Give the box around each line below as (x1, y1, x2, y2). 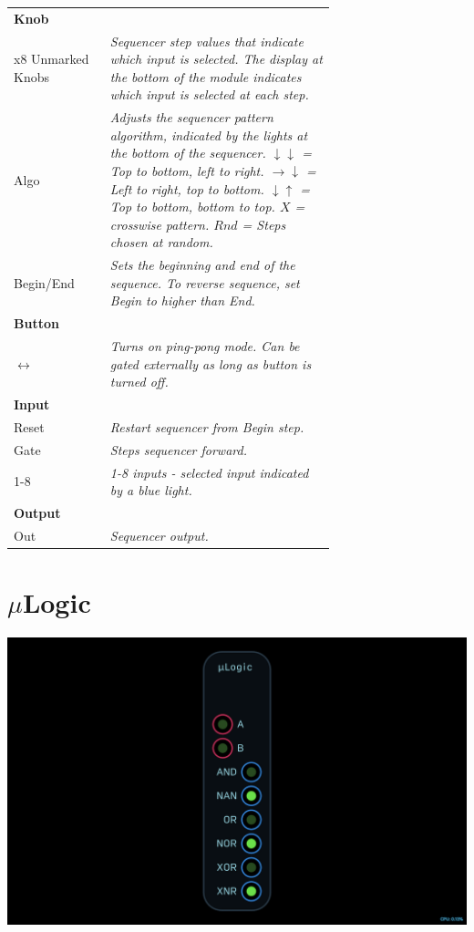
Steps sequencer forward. (109, 440, 247, 459)
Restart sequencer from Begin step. (109, 417, 304, 436)
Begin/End (14, 273, 75, 292)
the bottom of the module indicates (109, 67, 302, 86)
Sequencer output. (109, 525, 209, 544)
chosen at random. (109, 233, 213, 252)
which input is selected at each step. (109, 85, 309, 104)
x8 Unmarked (14, 49, 89, 68)
